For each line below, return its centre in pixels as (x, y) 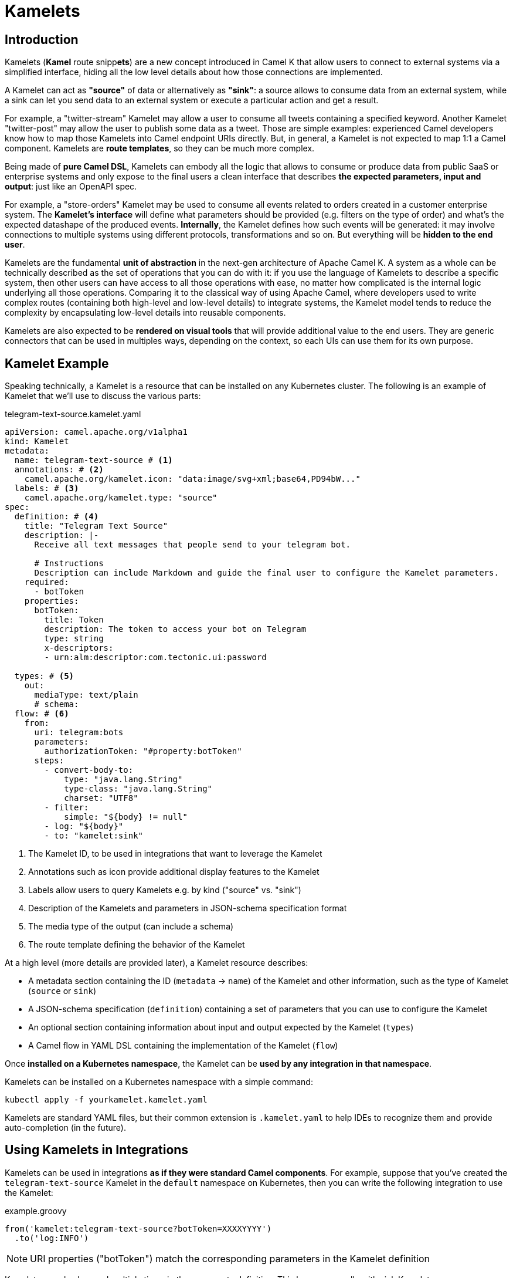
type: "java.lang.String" (123, 780)
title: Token (74, 620)
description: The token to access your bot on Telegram (175, 629)
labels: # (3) (47, 488)
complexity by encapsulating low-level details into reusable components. (145, 313)
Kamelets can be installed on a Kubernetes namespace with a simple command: (159, 1082)
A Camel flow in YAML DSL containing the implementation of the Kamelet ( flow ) (183, 1046)
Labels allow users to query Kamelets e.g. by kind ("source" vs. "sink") (165, 890)
